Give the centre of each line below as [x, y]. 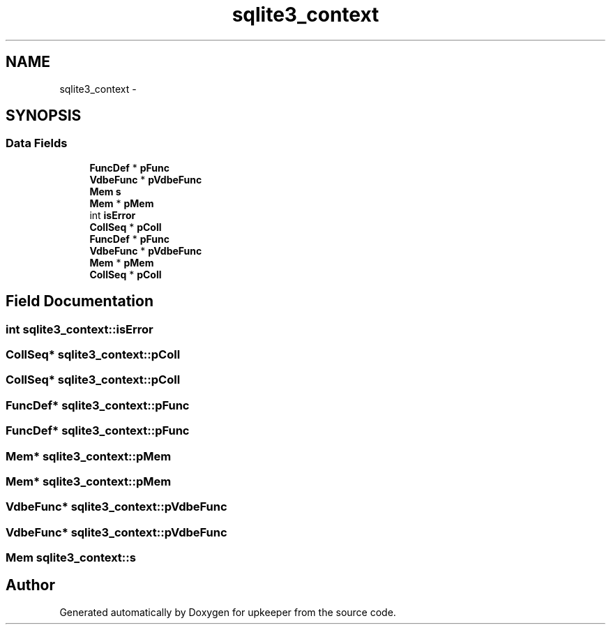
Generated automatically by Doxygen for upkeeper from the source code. [228, 612]
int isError [113, 215]
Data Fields [37, 143]
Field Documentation [80, 301]
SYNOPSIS [44, 116]
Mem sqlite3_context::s [71, 558]
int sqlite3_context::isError [80, 329]
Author [30, 585]
